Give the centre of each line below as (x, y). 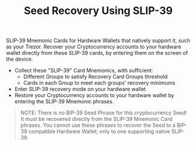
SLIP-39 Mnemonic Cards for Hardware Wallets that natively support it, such (98, 41)
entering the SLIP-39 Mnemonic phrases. (64, 102)
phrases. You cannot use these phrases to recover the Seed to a (98, 125)
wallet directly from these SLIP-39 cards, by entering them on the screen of (97, 53)
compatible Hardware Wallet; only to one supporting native (99, 131)
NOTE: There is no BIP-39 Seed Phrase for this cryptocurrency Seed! (104, 113)
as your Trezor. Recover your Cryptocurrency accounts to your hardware (94, 47)
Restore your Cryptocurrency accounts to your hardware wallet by (94, 95)
